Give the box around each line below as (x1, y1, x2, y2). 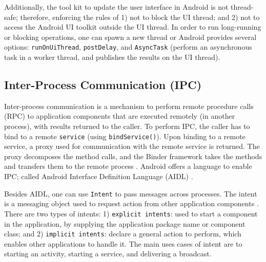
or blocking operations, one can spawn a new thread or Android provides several (4, 31, 257, 42)
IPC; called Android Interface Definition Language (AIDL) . (4, 171, 193, 182)
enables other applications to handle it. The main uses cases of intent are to (4, 238, 242, 249)
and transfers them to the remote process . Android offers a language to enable (4, 161, 252, 171)
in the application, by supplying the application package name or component (4, 218, 245, 229)
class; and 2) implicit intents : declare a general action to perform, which (4, 228, 241, 239)
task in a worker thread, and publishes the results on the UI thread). (4, 52, 220, 62)
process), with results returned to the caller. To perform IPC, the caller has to (4, 121, 250, 132)
